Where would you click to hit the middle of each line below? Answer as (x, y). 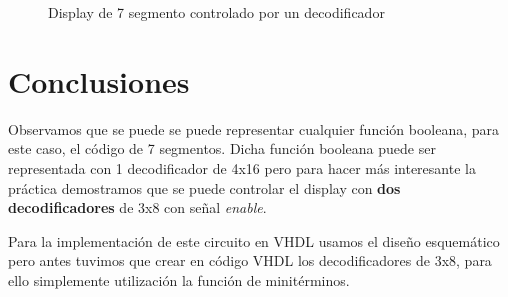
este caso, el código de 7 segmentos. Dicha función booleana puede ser (222, 148)
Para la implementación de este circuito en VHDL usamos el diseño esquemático (254, 240)
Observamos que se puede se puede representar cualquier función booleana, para (254, 128)
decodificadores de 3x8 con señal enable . (137, 207)
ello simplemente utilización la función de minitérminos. (179, 279)
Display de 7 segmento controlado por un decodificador (216, 12)
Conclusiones (99, 80)
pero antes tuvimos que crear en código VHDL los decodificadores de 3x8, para (250, 260)
